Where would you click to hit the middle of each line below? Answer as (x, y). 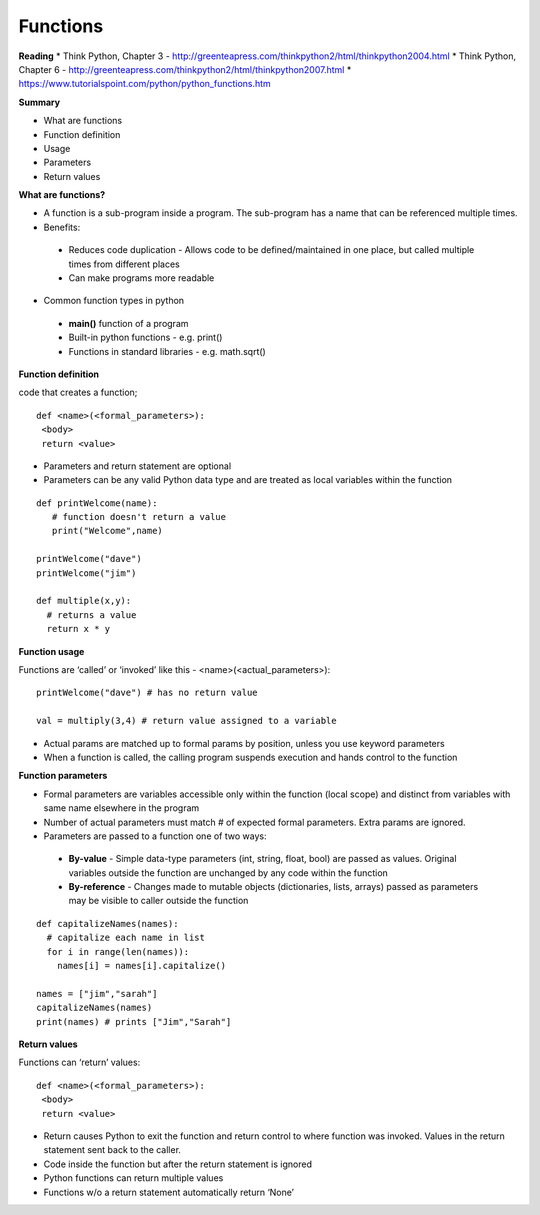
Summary (39, 102)
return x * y (78, 629)
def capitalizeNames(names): (107, 923)
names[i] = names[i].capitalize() (141, 966)
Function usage (51, 651)
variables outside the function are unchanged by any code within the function (228, 872)
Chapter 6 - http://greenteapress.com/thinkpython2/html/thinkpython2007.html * (185, 69)
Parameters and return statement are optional (137, 466)
